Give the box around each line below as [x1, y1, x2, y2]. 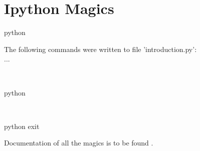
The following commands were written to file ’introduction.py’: [4, 43, 197, 54]
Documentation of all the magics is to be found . [4, 137, 153, 148]
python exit [4, 120, 40, 131]
